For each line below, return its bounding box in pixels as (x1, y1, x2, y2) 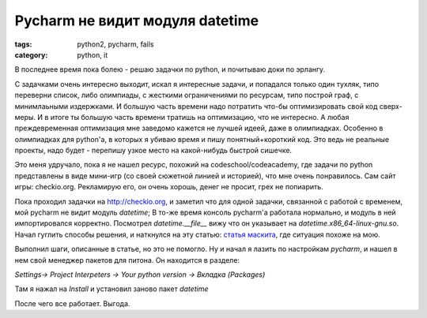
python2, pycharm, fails (77, 39, 154, 49)
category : (14, 50, 48, 59)
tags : (14, 39, 32, 49)
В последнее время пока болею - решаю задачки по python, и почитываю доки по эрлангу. (14, 65, 326, 74)
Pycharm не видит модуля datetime (14, 12, 259, 29)
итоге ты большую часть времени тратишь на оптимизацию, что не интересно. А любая (50, 112, 350, 122)
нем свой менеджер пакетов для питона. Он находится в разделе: (14, 255, 240, 264)
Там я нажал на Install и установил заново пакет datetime (14, 284, 209, 294)
